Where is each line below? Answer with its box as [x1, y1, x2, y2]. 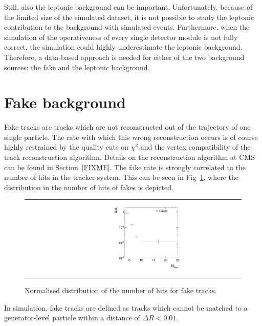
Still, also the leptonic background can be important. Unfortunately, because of [4, 2, 253, 12]
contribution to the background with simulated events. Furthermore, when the [4, 22, 250, 32]
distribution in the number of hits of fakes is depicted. [4, 181, 173, 192]
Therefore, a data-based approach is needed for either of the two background [4, 51, 245, 62]
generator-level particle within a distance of [4, 312, 140, 323]
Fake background [4, 92, 126, 113]
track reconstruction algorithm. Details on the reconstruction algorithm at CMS [4, 152, 255, 162]
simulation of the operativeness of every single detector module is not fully [4, 31, 238, 42]
